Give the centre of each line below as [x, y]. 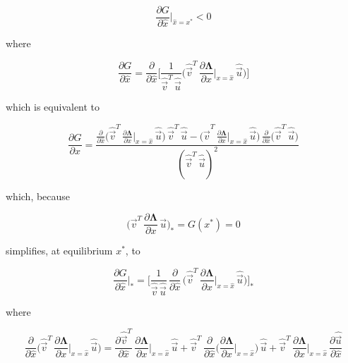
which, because [38, 196]
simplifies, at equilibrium [59, 251]
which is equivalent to [53, 107]
